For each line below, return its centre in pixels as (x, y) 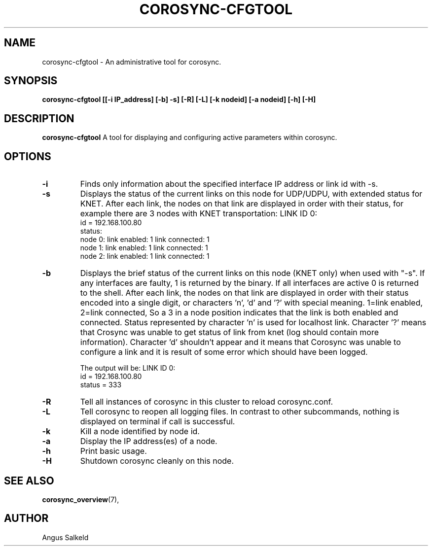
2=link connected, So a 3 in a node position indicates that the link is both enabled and (239, 313)
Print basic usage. (113, 451)
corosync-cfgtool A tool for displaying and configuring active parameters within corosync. (190, 137)
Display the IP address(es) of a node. (149, 441)
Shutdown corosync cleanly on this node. (157, 461)
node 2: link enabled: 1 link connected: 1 (145, 256)
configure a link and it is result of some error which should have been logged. (224, 352)
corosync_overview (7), (81, 499)
